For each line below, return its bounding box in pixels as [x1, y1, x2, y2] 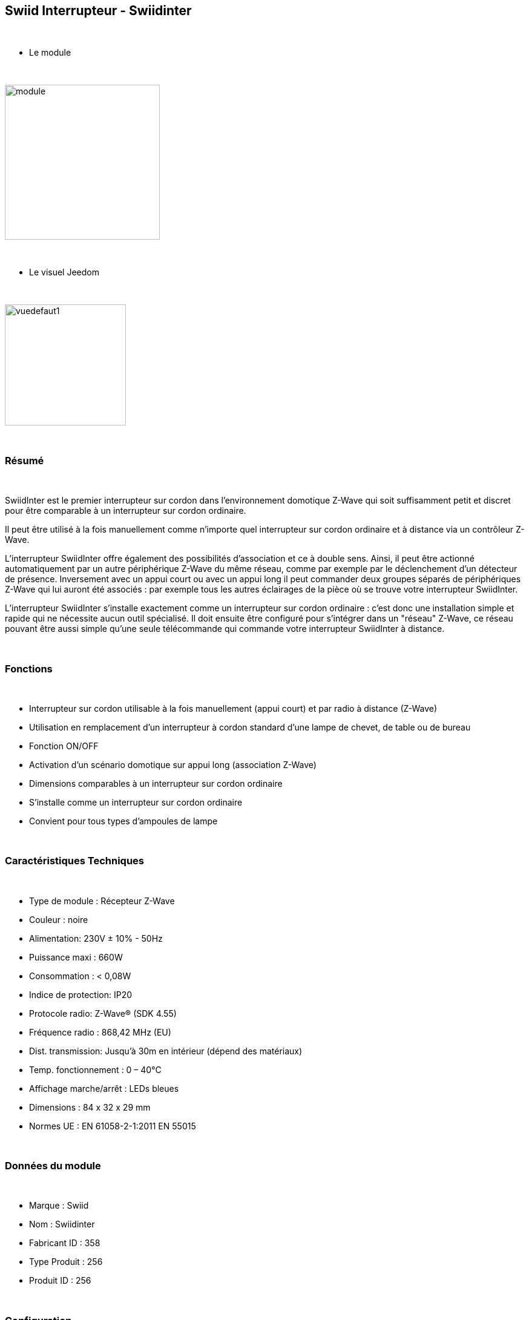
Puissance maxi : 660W [29, 951, 123, 962]
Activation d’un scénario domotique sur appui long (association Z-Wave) [29, 759, 317, 770]
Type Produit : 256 [29, 1256, 103, 1267]
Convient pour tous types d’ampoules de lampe [29, 815, 218, 826]
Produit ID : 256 [29, 1275, 91, 1286]
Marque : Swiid [29, 1200, 89, 1211]
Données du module [5, 1160, 101, 1172]
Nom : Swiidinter [29, 1219, 95, 1230]
